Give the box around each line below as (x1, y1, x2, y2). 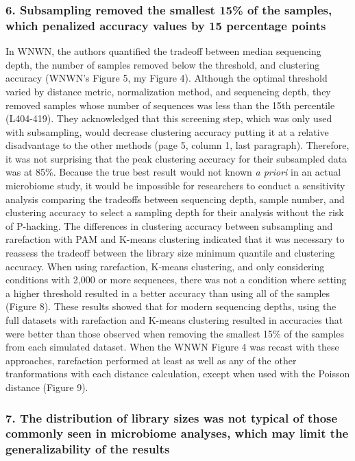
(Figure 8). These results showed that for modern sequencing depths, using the (5, 299, 336, 314)
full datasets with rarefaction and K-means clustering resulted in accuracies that (5, 313, 343, 327)
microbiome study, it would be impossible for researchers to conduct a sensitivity (5, 178, 345, 193)
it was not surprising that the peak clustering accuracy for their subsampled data (5, 151, 347, 165)
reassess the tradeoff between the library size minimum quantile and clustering (5, 246, 335, 260)
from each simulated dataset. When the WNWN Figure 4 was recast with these (5, 340, 339, 354)
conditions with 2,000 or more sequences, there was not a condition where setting (5, 272, 347, 287)
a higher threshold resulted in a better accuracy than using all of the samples (5, 285, 330, 300)
